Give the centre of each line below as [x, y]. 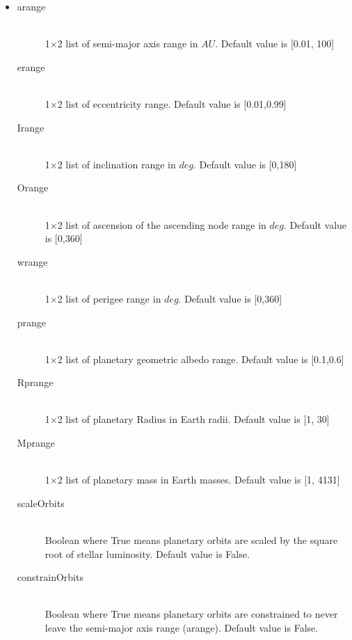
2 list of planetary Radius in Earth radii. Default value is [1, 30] [193, 419]
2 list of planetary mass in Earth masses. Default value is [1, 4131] [199, 480]
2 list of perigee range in [109, 298]
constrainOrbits [50, 577]
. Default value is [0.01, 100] [275, 43]
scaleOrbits [41, 503]
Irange [31, 127]
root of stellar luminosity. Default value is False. [147, 553]
